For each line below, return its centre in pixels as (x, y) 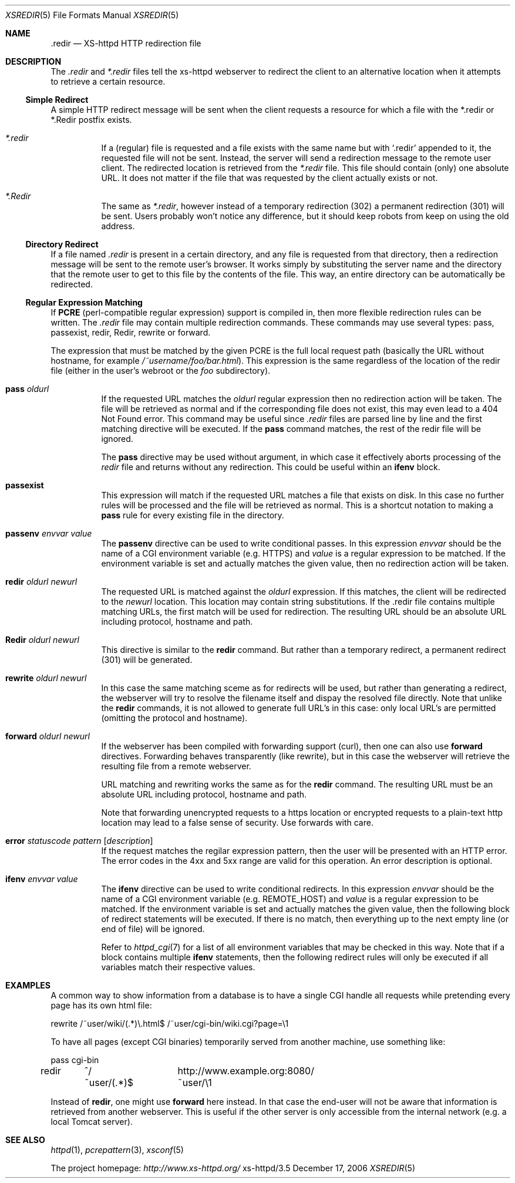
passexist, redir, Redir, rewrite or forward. (131, 332)
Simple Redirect (57, 100)
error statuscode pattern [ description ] (79, 841)
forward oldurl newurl (48, 736)
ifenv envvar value (42, 879)
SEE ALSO (25, 1140)
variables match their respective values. (178, 967)
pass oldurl (27, 389)
